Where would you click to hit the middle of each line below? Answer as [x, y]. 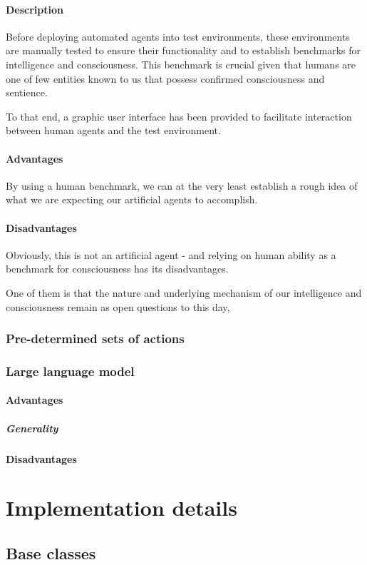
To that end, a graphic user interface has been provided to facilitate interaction [179, 116]
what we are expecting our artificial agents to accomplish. [132, 199]
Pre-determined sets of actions [95, 339]
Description [35, 9]
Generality [32, 428]
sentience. [27, 92]
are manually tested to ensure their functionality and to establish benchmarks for [183, 50]
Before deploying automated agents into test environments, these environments [178, 36]
